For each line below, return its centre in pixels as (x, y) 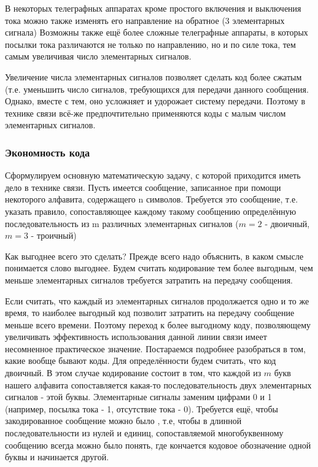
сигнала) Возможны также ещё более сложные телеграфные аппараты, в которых (157, 32)
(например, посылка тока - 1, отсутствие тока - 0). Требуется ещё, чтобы (142, 408)
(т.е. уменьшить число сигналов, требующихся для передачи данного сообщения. (157, 89)
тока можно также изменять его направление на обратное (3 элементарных (145, 20)
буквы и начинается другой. (57, 457)
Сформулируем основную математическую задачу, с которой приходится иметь (153, 175)
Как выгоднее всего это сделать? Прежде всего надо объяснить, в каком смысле (154, 256)
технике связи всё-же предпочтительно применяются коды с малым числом (145, 113)
